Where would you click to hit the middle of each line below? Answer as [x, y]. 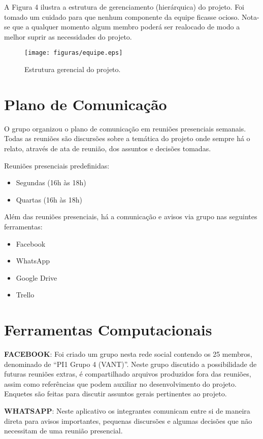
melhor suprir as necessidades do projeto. [68, 36]
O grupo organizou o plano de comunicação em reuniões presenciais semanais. [125, 128]
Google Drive [37, 277]
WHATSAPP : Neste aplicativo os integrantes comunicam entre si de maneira [127, 410]
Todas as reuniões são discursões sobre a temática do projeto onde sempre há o [127, 138]
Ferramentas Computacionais [108, 330]
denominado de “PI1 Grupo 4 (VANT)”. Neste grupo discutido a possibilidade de [130, 364]
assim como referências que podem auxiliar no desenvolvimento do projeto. [120, 383]
